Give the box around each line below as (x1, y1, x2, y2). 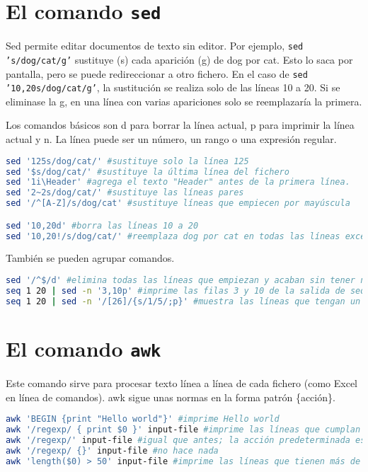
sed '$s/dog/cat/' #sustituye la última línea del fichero (6, 166, 289, 177)
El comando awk (6, 333, 161, 362)
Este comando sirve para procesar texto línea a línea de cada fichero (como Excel (6, 375, 357, 390)
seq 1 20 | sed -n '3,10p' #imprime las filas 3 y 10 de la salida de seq (6, 285, 366, 296)
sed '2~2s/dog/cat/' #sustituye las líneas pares (6, 188, 244, 198)
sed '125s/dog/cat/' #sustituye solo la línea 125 (6, 156, 249, 166)
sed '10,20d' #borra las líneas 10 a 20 (6, 220, 199, 231)
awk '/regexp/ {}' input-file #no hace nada (6, 445, 219, 456)
